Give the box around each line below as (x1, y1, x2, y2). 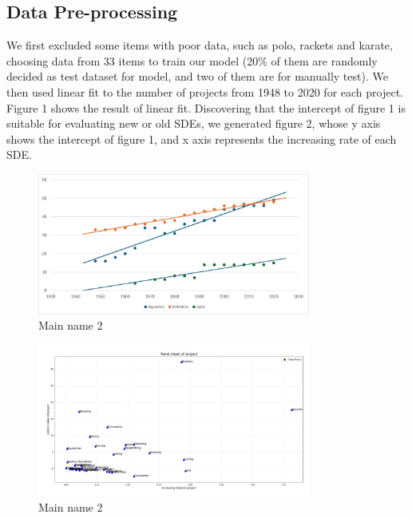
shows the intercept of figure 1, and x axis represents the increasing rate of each (6, 130, 397, 147)
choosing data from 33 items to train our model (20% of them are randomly (6, 52, 378, 69)
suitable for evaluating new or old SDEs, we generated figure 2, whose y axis (6, 115, 381, 132)
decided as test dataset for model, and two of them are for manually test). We (6, 68, 388, 85)
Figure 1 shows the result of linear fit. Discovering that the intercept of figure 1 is (6, 99, 406, 116)
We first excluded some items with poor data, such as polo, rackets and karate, (6, 37, 393, 53)
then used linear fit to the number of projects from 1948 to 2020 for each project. (6, 83, 403, 100)
